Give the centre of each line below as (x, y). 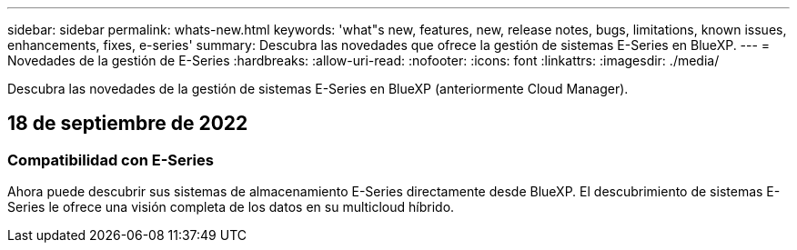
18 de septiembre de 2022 (128, 124)
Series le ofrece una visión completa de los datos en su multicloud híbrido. (231, 207)
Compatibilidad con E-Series (111, 160)
